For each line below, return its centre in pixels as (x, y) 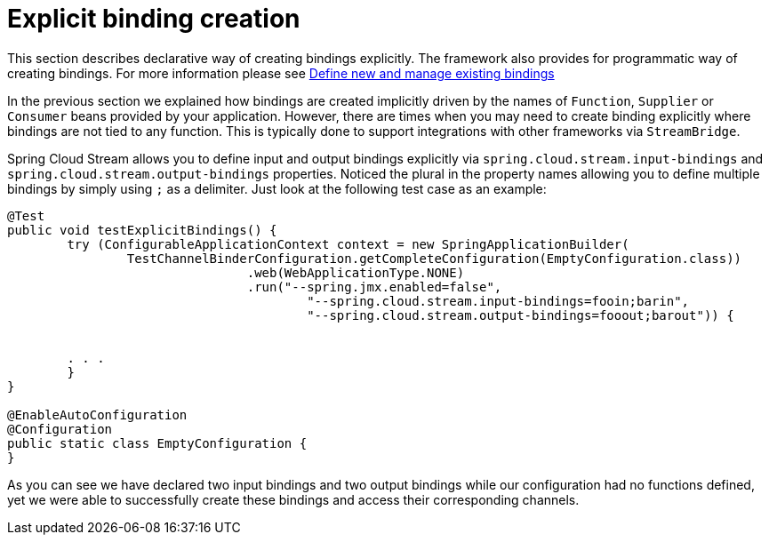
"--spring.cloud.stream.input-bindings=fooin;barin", (498, 301)
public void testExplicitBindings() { (142, 230)
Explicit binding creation (154, 19)
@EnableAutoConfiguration (97, 414)
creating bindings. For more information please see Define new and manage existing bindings (281, 73)
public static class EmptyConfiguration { (157, 443)
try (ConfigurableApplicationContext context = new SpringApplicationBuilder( (348, 244)
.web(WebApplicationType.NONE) (356, 272)
